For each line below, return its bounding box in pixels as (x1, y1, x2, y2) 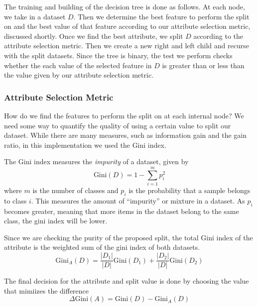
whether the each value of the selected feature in (4, 60, 152, 70)
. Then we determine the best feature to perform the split (73, 11, 250, 21)
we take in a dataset (4, 11, 66, 21)
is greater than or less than (162, 60, 245, 70)
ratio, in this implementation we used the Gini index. (4, 139, 166, 150)
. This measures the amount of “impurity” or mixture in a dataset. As (31, 195, 245, 205)
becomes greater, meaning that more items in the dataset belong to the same (4, 205, 239, 216)
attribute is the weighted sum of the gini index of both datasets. (4, 242, 200, 252)
